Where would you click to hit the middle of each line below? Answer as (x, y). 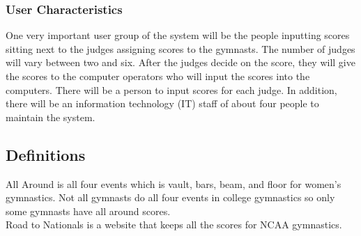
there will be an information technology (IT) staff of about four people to (162, 103)
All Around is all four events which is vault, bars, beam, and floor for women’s (174, 183)
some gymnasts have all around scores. (88, 211)
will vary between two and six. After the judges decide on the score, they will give (180, 62)
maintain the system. (51, 117)
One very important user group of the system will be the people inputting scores (178, 35)
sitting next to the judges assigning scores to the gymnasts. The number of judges (180, 48)
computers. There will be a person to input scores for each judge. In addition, (171, 89)
